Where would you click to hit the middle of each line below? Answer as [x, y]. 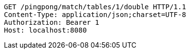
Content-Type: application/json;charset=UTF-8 [95, 15]
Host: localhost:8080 [45, 30]
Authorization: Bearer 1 [52, 22]
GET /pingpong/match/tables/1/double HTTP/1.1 [95, 7]
